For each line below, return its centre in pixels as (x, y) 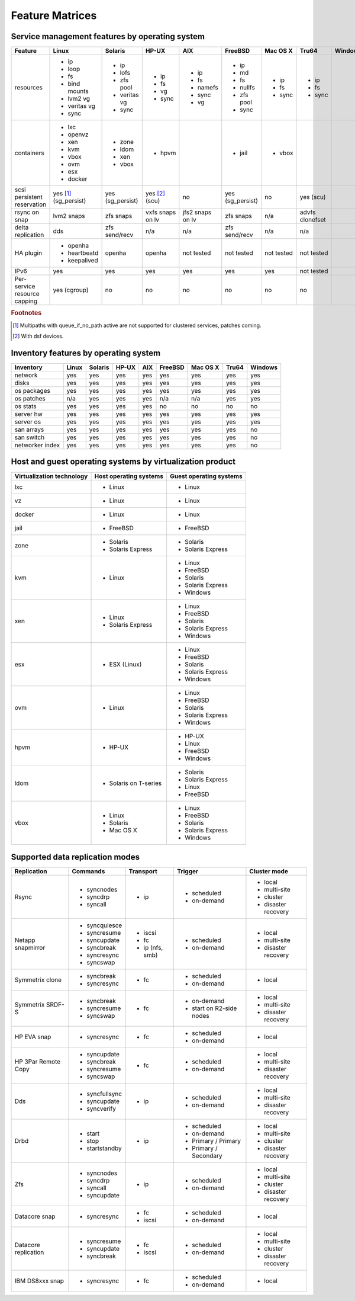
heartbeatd (83, 253)
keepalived (83, 261)
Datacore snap (35, 1216)
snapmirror (30, 948)
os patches (30, 399)
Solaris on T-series (135, 783)
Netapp (25, 940)
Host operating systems (129, 476)
